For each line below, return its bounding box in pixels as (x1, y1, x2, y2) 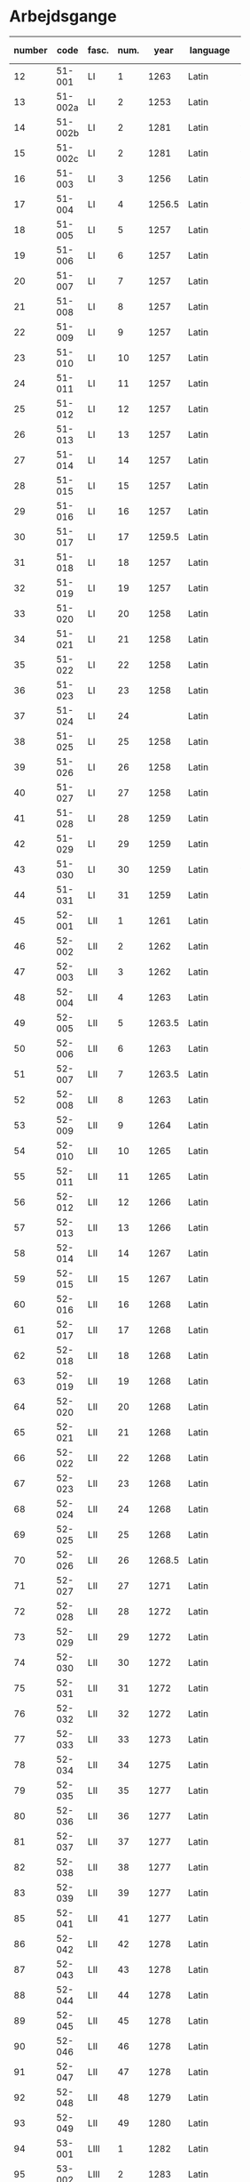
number (13, 44, 48, 56)
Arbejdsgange (9, 6, 117, 27)
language (189, 44, 230, 56)
